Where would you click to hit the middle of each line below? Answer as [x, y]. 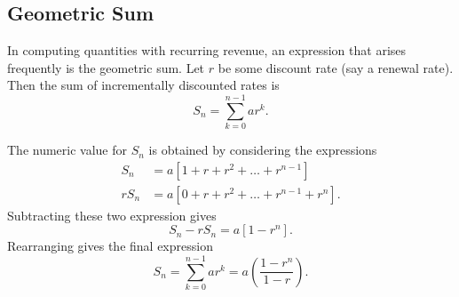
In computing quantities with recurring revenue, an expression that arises [207, 50]
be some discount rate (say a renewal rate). [336, 67]
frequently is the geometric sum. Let [106, 67]
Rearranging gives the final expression [110, 246]
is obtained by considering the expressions [263, 150]
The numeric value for [67, 150]
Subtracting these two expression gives [112, 215]
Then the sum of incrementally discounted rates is [143, 85]
